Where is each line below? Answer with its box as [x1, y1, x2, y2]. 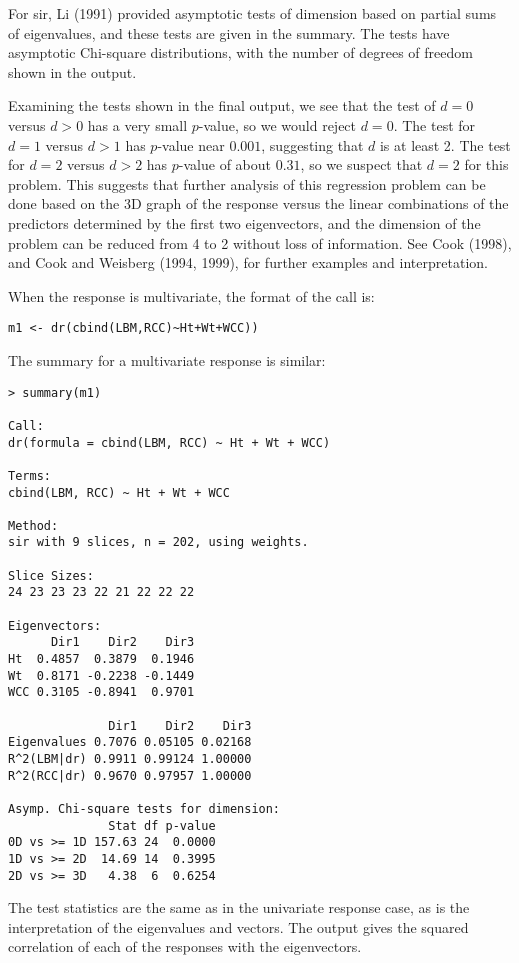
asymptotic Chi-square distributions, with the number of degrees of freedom [8, 42, 473, 63]
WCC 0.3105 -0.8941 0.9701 [8, 685, 195, 700]
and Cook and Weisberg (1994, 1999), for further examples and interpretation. [8, 252, 488, 273]
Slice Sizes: [8, 568, 94, 583]
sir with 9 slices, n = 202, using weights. [8, 535, 309, 550]
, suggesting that [261, 134, 364, 155]
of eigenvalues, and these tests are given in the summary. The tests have [8, 22, 450, 43]
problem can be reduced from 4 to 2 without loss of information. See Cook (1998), [8, 232, 512, 253]
